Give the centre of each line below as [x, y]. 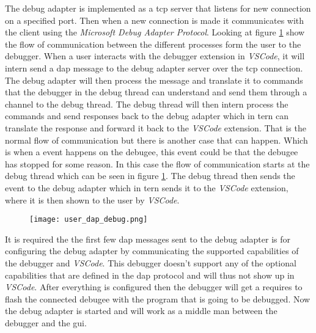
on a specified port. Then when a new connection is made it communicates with [155, 20]
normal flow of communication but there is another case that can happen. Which [156, 140]
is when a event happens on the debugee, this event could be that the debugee [152, 152]
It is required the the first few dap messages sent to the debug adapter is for [148, 239]
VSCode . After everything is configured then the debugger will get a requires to [154, 287]
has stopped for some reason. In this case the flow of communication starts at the [157, 163]
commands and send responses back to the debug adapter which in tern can [147, 116]
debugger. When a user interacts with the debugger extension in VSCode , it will [155, 56]
